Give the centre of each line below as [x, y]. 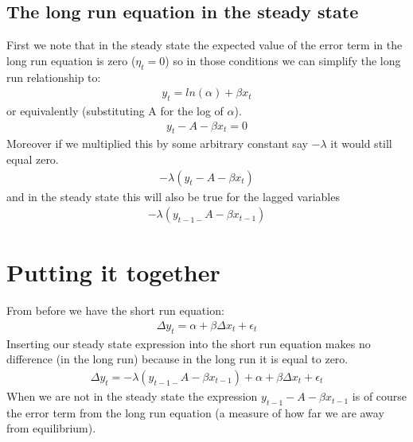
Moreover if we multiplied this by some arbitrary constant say [157, 143]
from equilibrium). [51, 428]
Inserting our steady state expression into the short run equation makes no [189, 343]
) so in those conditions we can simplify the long [283, 60]
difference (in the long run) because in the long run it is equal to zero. [177, 359]
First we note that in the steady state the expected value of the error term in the [205, 45]
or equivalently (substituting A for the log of [115, 111]
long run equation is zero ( [71, 60]
